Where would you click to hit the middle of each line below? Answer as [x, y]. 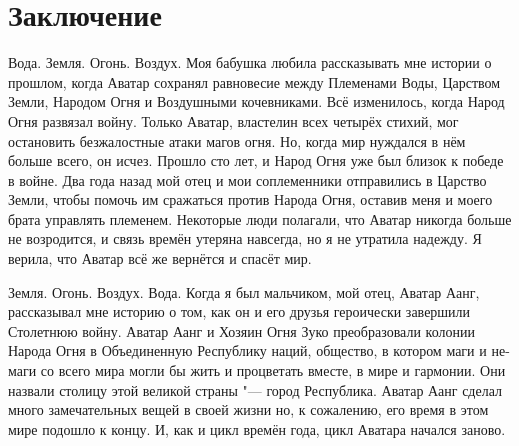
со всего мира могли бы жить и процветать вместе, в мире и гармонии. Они [273, 370]
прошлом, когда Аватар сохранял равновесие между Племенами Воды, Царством [254, 81]
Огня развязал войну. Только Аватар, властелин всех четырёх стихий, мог [233, 120]
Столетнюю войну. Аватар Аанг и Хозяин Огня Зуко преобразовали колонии [241, 330]
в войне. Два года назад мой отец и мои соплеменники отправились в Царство [247, 179]
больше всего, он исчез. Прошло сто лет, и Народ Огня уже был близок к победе [256, 160]
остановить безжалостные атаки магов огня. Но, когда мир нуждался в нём [237, 140]
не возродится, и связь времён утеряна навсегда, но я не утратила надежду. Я [245, 238]
